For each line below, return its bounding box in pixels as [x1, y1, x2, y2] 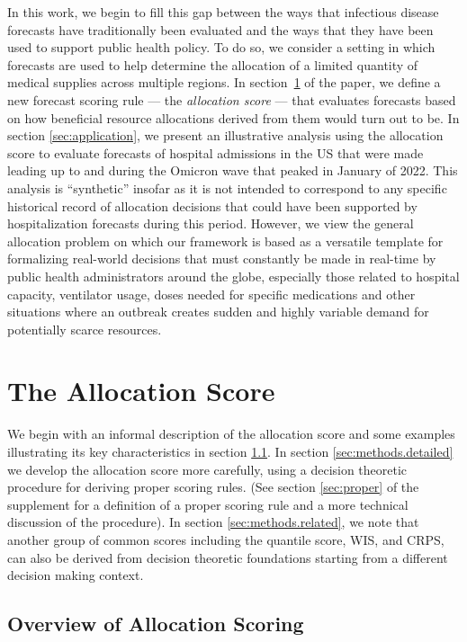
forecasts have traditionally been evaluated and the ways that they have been [7, 20, 434, 39]
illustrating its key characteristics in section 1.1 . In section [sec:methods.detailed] [7, 442, 454, 460]
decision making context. [7, 566, 144, 584]
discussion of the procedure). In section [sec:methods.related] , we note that [7, 513, 419, 531]
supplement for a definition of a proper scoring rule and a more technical [7, 495, 409, 513]
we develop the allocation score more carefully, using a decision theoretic [7, 459, 408, 478]
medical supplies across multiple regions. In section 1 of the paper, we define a [7, 73, 441, 92]
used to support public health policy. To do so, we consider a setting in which [7, 38, 436, 57]
